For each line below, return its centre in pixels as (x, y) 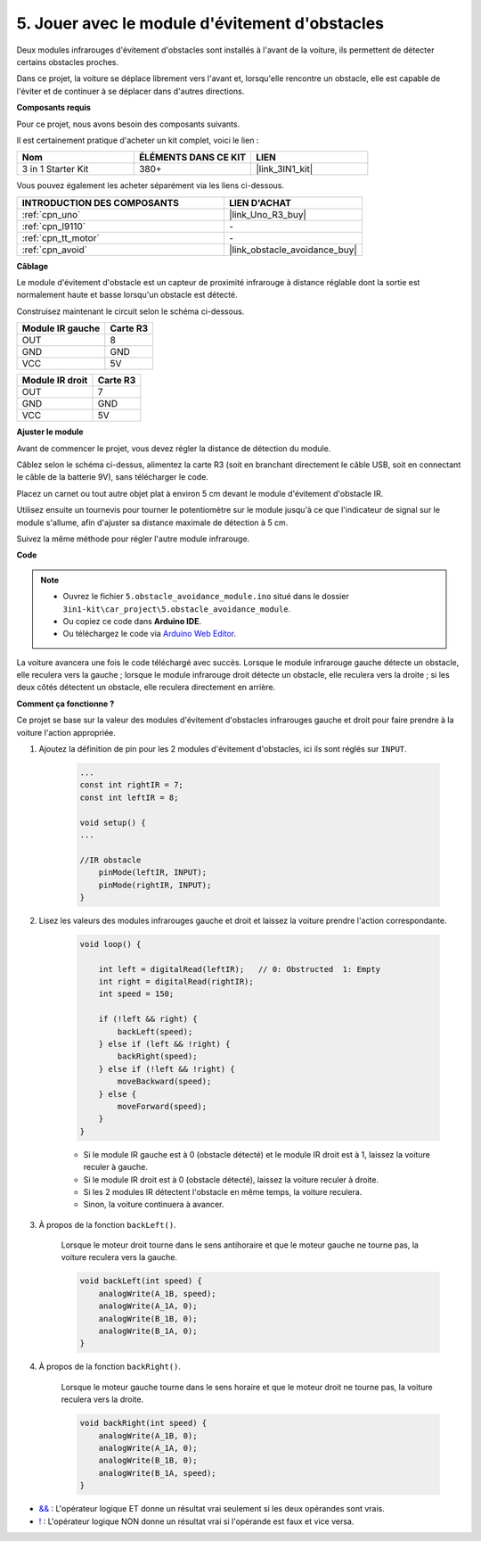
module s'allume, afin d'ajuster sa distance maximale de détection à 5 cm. (152, 523)
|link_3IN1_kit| (285, 169)
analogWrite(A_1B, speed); (158, 1294)
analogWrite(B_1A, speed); (158, 1473)
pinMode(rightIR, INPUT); (155, 885)
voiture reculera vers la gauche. (119, 1257)
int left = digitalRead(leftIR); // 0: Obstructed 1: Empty (240, 969)
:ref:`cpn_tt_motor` (61, 238)
